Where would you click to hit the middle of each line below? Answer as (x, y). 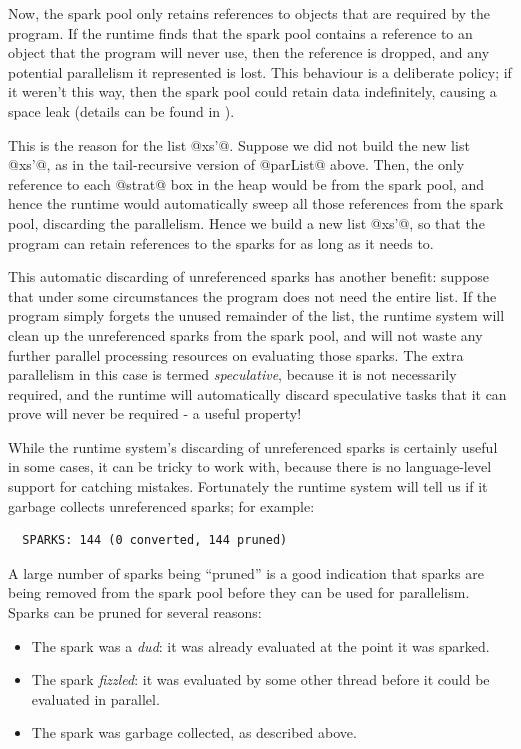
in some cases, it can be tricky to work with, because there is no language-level (250, 466)
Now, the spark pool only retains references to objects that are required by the (249, 13)
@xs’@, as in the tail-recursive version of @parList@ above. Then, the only (236, 164)
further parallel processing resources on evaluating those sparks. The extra (236, 354)
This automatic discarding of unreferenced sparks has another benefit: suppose (249, 276)
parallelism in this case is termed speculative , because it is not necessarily (232, 374)
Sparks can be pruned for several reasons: (135, 612)
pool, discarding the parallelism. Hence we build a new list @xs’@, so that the (246, 222)
